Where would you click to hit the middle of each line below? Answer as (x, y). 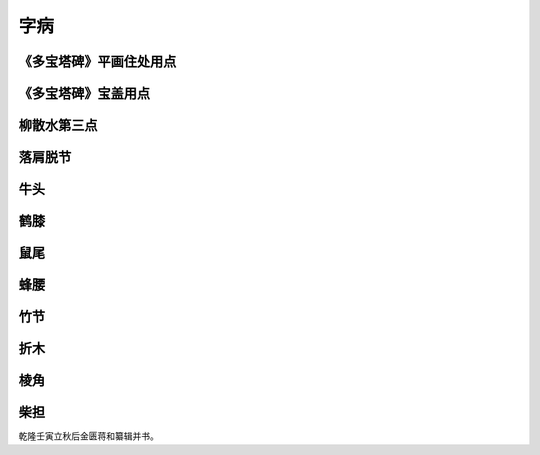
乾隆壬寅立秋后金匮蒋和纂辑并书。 (88, 436)
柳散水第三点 (58, 125)
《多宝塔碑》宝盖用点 (84, 93)
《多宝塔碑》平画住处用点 (97, 61)
